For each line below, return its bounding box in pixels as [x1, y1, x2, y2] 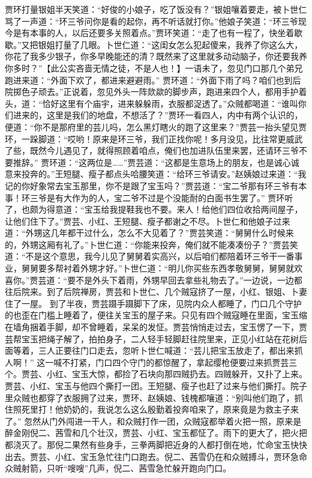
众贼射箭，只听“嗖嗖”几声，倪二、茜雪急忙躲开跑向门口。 [5, 462, 232, 474]
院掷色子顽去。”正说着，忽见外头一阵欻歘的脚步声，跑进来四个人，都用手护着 [5, 85, 307, 98]
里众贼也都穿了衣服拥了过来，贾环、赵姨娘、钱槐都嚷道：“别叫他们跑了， [5, 391, 295, 404]
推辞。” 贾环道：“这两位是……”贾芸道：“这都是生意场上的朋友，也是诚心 [13, 156, 291, 168]
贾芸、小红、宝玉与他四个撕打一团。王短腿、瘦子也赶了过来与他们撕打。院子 [5, 380, 307, 392]
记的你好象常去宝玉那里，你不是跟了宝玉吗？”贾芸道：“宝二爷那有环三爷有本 [5, 179, 307, 192]
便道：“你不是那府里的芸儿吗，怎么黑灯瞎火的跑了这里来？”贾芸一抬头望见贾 [5, 120, 307, 133]
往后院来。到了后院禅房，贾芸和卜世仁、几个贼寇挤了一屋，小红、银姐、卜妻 [5, 285, 307, 298]
